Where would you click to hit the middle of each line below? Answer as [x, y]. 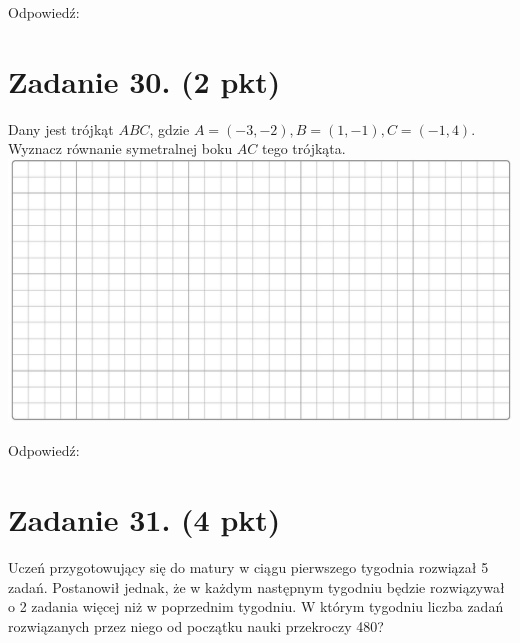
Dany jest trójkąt [61, 128]
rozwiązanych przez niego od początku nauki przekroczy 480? [196, 625]
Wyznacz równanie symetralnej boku [120, 148]
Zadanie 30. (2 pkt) [144, 80]
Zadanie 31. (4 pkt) [144, 519]
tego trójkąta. [304, 148]
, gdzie [169, 128]
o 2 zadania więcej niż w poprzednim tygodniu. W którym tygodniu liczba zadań [256, 606]
